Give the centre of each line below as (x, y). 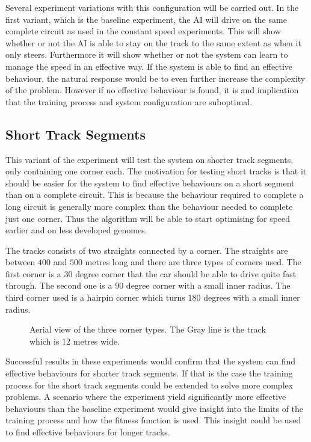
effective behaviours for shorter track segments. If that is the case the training (149, 373)
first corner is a (33, 273)
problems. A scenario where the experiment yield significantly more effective (146, 397)
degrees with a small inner (252, 297)
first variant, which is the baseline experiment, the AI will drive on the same (146, 19)
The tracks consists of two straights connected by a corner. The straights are (147, 250)
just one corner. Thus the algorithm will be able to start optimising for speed (148, 218)
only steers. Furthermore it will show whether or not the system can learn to (147, 54)
